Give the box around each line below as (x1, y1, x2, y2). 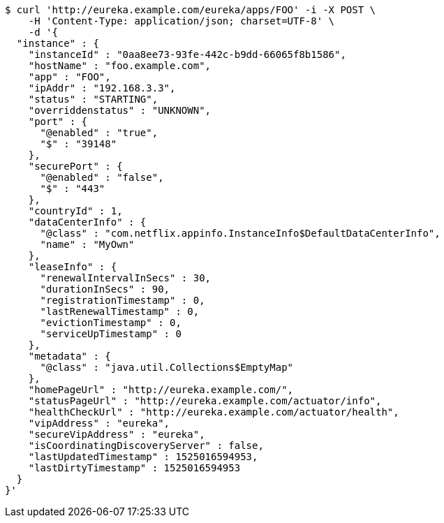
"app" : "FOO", (28, 71, 111, 82)
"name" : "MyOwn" (40, 239, 135, 250)
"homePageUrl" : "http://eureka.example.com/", (28, 384, 294, 395)
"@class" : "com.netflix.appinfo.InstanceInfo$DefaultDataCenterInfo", (40, 228, 441, 239)
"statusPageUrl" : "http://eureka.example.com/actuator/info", (28, 395, 382, 406)
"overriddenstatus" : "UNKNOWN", (28, 105, 212, 116)
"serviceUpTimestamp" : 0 (40, 328, 182, 339)
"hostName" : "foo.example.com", (28, 60, 212, 71)
